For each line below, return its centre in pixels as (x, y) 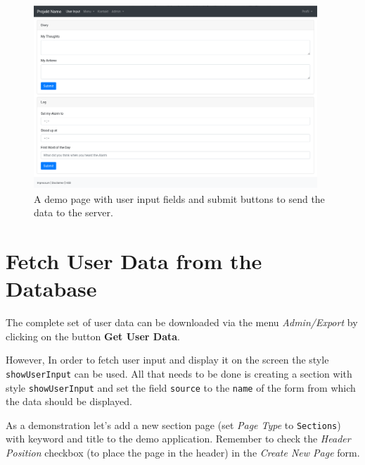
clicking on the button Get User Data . (93, 336)
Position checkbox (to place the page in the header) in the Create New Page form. (183, 453)
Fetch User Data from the (134, 260)
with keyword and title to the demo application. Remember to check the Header (178, 439)
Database (51, 289)
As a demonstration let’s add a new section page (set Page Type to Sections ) (173, 424)
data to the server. (73, 212)
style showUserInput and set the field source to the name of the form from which (181, 387)
